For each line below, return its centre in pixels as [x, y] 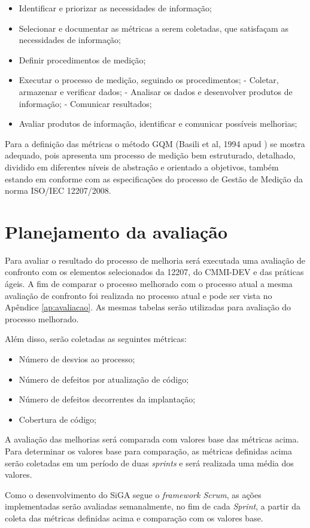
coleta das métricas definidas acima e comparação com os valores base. [134, 518]
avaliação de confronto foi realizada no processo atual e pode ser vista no [139, 295]
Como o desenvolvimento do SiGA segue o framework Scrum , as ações [133, 494]
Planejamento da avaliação [116, 231]
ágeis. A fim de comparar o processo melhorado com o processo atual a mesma [149, 284]
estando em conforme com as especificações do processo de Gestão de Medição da [154, 178]
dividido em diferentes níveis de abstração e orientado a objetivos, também [142, 167]
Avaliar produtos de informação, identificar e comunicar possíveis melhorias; [158, 123]
